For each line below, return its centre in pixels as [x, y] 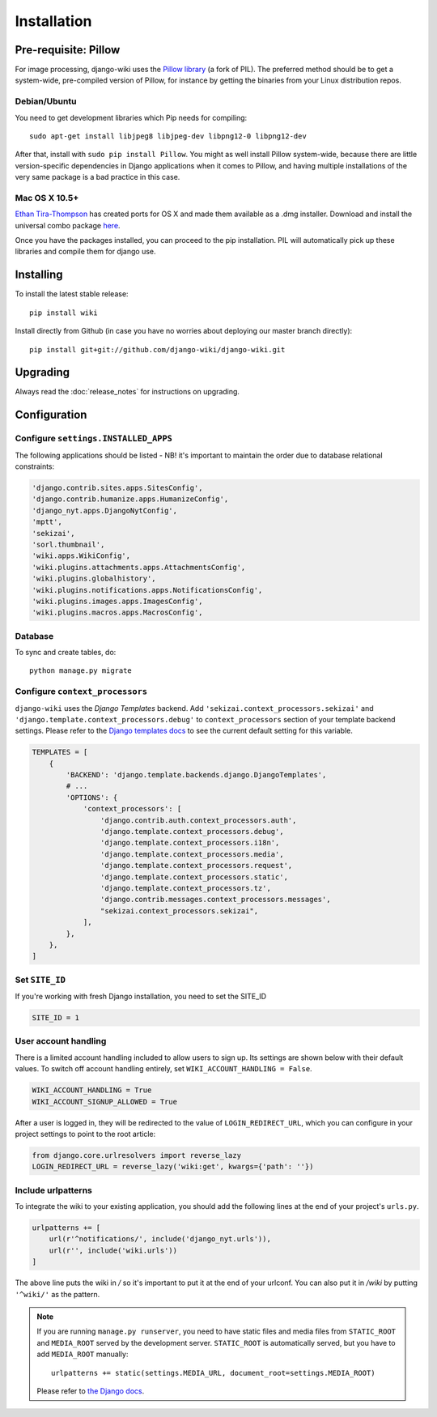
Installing [39, 275]
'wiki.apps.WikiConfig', [81, 556]
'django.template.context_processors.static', [194, 877]
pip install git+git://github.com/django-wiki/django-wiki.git [157, 349]
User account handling [61, 1041]
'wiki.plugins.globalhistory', [94, 579]
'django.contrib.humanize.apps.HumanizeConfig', [130, 499]
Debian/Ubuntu [46, 101]
